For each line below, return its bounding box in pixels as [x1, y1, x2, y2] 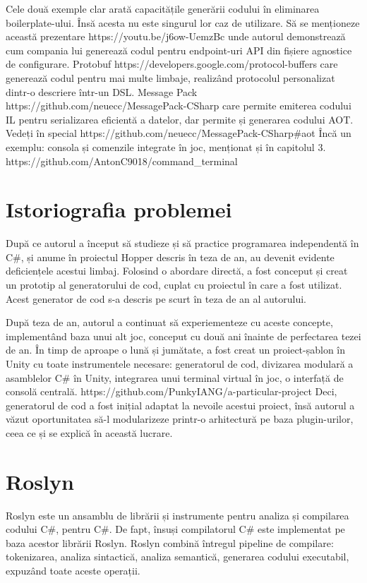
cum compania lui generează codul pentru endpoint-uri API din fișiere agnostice [6, 42, 352, 57]
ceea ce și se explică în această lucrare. [6, 425, 173, 440]
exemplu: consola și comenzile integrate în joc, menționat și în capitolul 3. [6, 139, 326, 154]
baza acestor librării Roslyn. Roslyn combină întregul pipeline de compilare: [6, 535, 334, 550]
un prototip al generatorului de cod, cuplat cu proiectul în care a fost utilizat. [6, 277, 342, 292]
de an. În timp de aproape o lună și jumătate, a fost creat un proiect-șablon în [6, 342, 346, 357]
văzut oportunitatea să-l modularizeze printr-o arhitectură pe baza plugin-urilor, [6, 411, 354, 426]
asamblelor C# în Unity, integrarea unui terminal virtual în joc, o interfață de [6, 370, 344, 385]
